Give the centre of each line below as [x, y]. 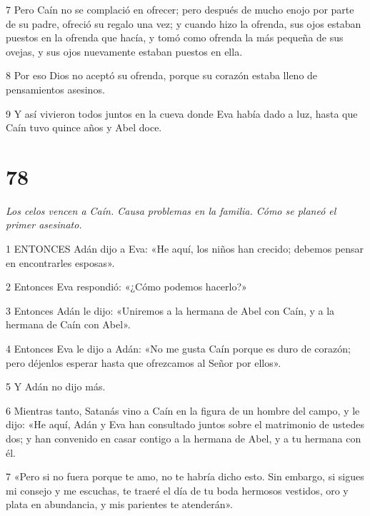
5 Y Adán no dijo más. [56, 386]
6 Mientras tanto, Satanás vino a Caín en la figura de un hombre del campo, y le [183, 410]
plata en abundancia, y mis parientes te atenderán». [119, 504]
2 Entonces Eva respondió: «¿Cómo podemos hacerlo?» [126, 287]
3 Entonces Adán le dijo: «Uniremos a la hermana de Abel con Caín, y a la [170, 310]
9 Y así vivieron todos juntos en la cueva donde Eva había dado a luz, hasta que [182, 113]
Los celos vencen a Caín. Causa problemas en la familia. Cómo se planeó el [171, 210]
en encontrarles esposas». [60, 262]
